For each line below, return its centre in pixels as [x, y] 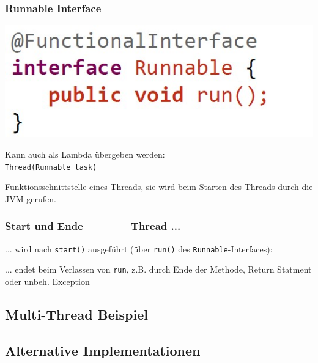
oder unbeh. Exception [47, 281]
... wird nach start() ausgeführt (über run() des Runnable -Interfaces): [139, 248]
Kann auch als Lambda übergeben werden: [85, 154]
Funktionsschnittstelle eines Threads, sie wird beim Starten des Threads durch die [159, 187]
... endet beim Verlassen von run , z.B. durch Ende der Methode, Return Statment [158, 269]
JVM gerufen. [31, 198]
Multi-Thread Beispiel [76, 314]
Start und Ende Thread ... [93, 226]
